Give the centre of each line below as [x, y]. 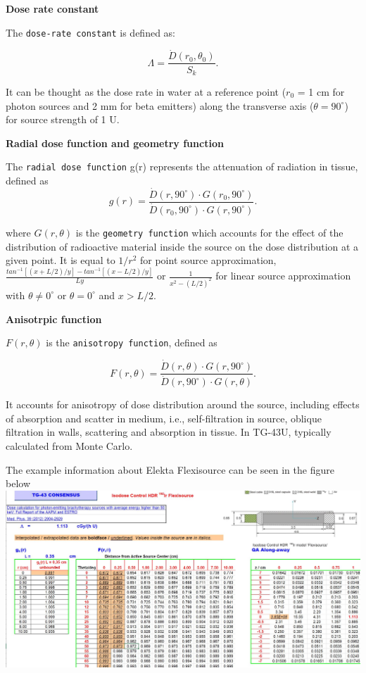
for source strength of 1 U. [63, 119]
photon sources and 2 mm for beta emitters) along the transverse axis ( [160, 105]
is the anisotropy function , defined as [132, 342]
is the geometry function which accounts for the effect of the [209, 232]
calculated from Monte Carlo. [69, 445]
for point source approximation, [208, 260]
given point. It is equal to [61, 260]
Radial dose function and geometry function [115, 143]
